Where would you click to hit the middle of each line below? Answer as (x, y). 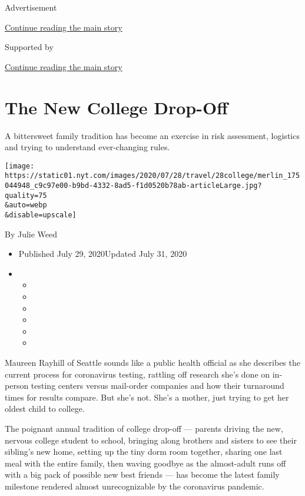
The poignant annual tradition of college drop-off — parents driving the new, (144, 428)
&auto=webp (26, 205)
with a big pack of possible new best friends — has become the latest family (142, 474)
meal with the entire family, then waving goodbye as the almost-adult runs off (145, 463)
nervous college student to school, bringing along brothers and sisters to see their (151, 440)
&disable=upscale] (41, 215)
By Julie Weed (31, 234)
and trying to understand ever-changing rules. (87, 147)
